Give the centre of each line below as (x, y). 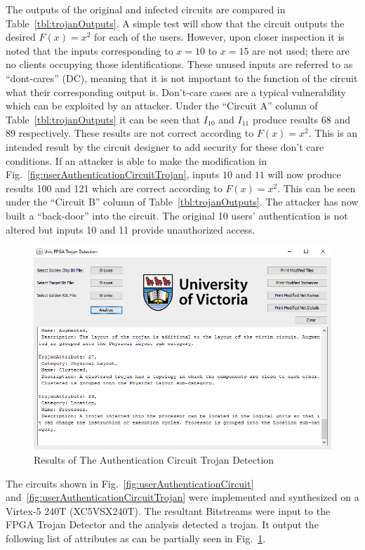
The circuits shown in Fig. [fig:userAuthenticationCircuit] (130, 483)
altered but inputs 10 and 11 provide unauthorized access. (131, 229)
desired (21, 37)
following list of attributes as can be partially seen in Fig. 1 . (136, 538)
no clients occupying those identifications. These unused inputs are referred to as (179, 64)
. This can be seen (317, 188)
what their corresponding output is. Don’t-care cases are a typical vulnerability (176, 92)
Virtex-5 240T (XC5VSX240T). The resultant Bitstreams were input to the (168, 510)
